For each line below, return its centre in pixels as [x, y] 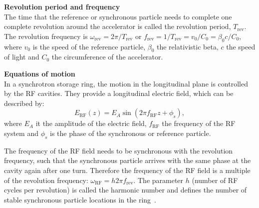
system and [21, 133]
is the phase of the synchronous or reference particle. [130, 133]
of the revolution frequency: [46, 180]
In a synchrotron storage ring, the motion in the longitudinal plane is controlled [126, 83]
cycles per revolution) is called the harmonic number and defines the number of [126, 190]
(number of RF [215, 180]
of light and [22, 57]
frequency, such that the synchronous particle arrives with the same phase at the [128, 160]
